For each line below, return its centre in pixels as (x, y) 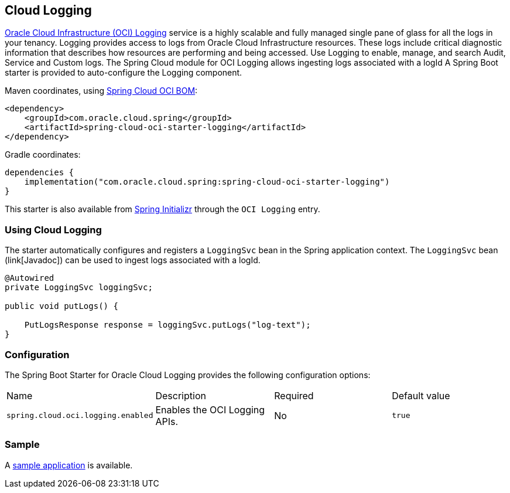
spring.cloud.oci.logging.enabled (80, 416)
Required (294, 395)
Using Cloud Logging (53, 229)
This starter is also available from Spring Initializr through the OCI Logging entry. (162, 209)
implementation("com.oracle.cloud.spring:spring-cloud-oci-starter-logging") (207, 182)
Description (181, 395)
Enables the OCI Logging (210, 409)
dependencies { (40, 173)
